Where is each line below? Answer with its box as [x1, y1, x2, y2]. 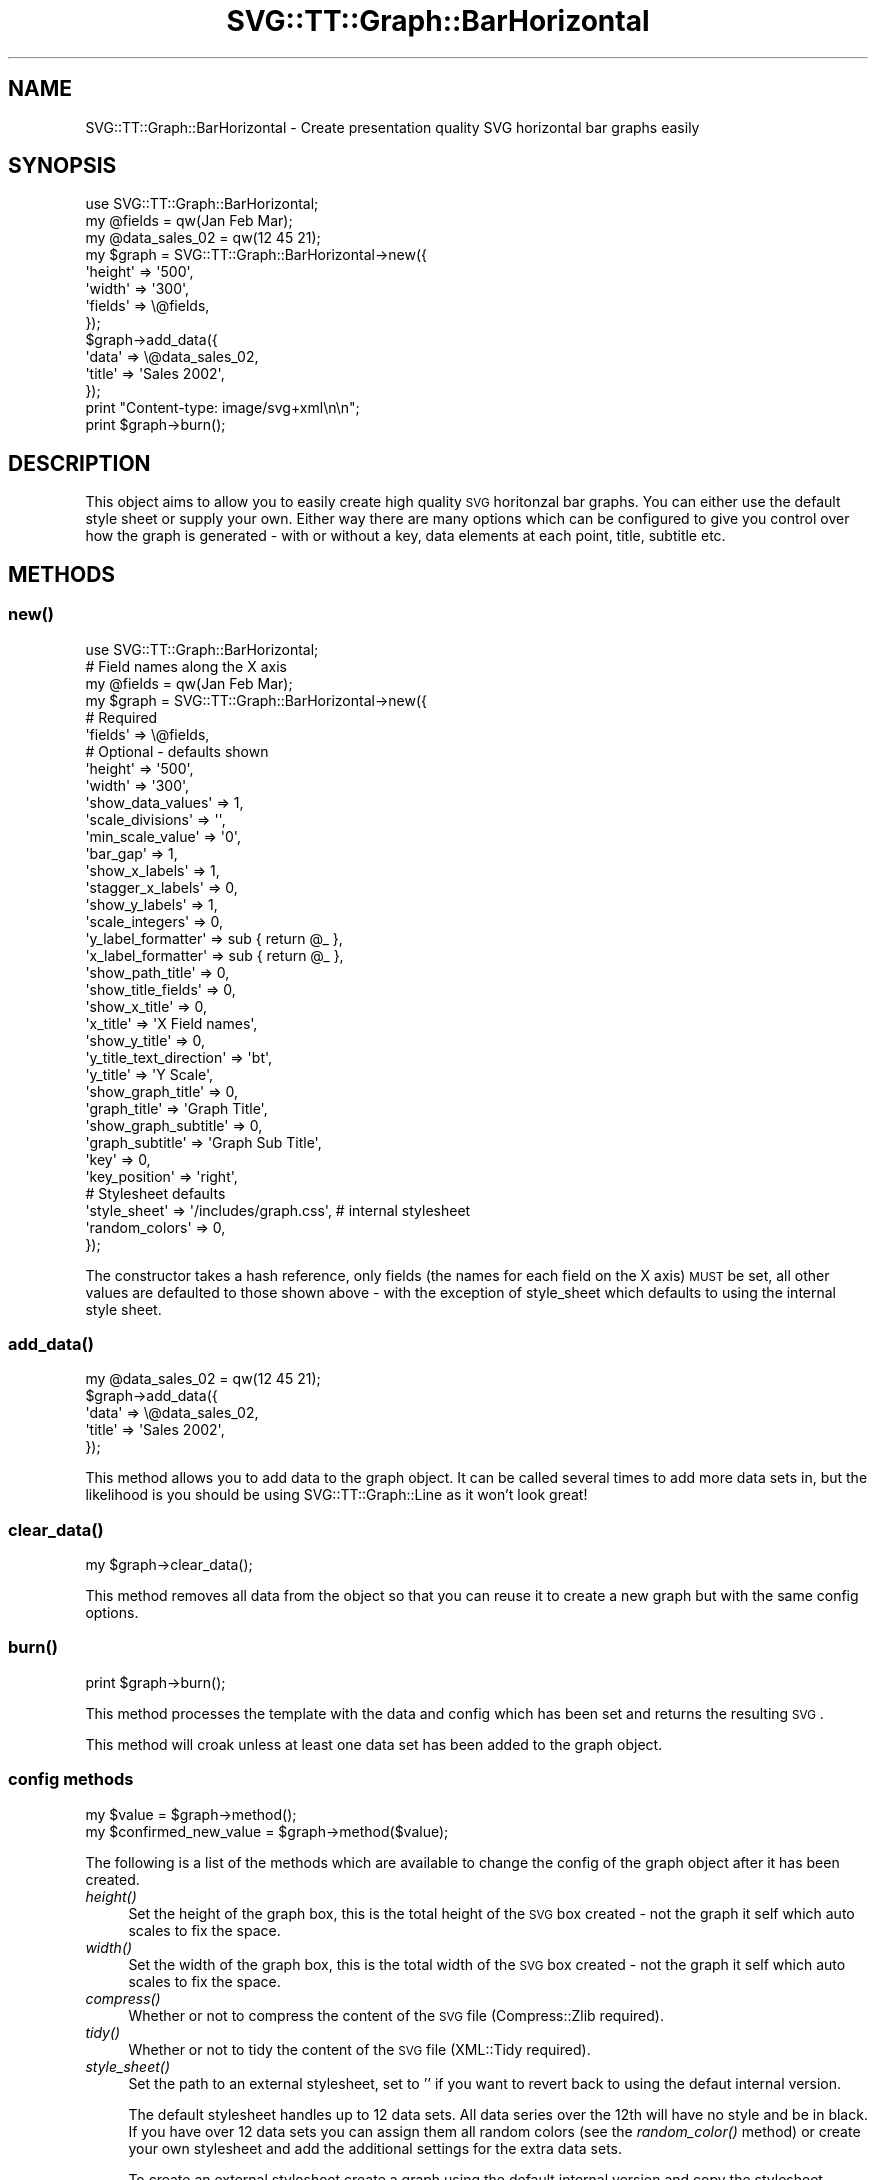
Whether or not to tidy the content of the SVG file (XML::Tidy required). [128, 2040, 591, 2058]
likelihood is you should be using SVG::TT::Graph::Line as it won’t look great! [85, 1486, 588, 1504]
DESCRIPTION [8, 450, 151, 476]
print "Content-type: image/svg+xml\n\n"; [85, 399, 360, 417]
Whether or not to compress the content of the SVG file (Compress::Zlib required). [128, 2006, 664, 2024]
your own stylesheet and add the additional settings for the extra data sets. [128, 2139, 623, 2157]
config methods [8, 1769, 134, 1790]
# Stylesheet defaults [85, 1184, 226, 1202]
